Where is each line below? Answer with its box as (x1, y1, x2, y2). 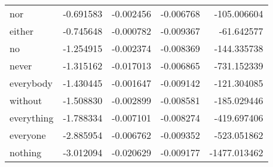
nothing (10, 145, 42, 159)
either (10, 24, 34, 38)
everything (10, 111, 54, 125)
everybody (10, 76, 53, 90)
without (10, 93, 42, 107)
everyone (10, 128, 46, 142)
